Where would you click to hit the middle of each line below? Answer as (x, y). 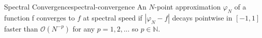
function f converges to (39, 17)
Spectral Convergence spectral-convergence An (75, 6)
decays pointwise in (202, 17)
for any (84, 28)
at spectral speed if (113, 17)
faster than (21, 28)
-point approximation (187, 6)
